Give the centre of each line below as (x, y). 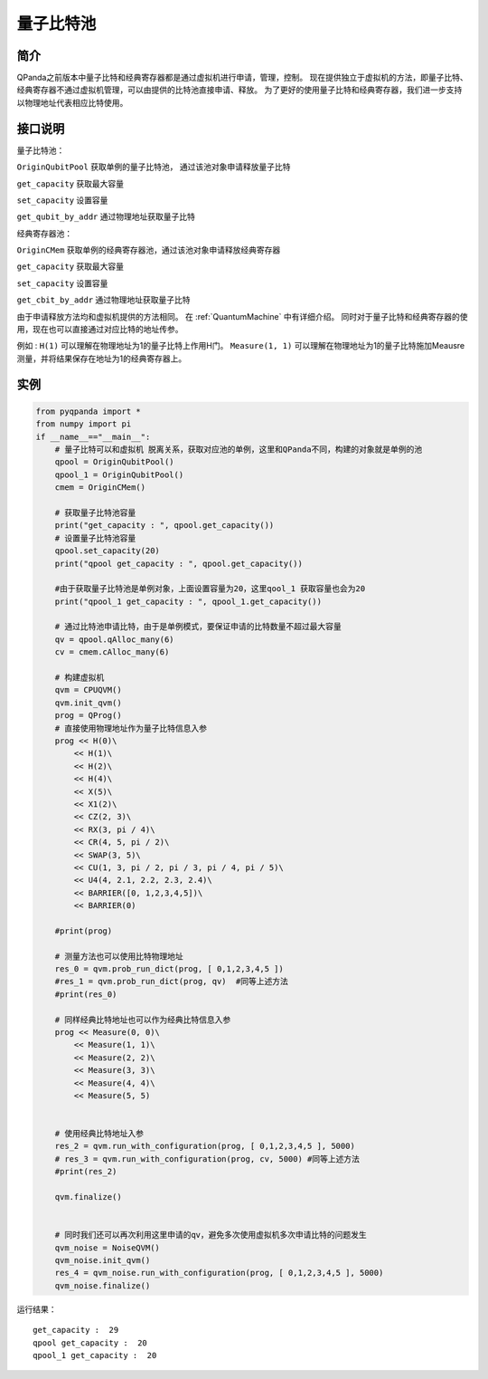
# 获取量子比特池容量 (95, 512)
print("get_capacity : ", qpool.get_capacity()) (164, 526)
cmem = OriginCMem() (100, 488)
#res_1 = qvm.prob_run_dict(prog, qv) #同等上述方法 (172, 982)
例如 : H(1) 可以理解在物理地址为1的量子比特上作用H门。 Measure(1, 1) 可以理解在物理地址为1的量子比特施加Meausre (241, 346)
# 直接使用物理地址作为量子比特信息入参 (131, 728)
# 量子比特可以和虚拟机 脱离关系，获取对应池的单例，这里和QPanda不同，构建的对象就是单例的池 (239, 450)
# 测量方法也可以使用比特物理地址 (119, 956)
